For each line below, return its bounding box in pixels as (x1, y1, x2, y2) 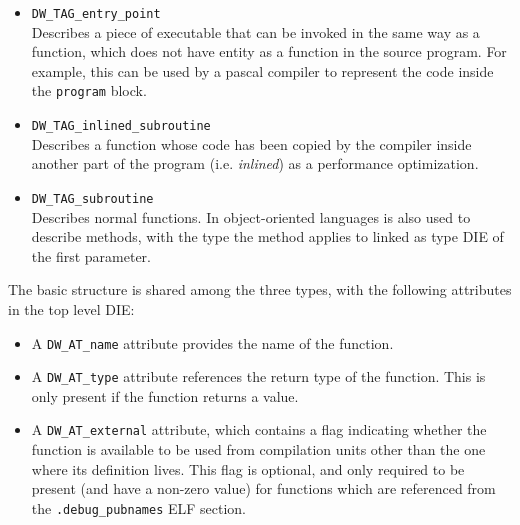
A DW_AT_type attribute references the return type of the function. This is (31, 366, 486, 387)
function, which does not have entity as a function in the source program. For (31, 41, 507, 62)
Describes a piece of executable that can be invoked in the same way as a (31, 21, 480, 42)
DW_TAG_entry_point (31, 7, 161, 21)
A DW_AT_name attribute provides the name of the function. (31, 332, 394, 353)
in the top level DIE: (8, 298, 135, 319)
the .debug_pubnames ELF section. (31, 497, 247, 518)
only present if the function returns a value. (31, 385, 299, 406)
